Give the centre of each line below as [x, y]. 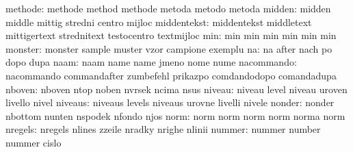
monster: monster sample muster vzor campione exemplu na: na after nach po [169, 48]
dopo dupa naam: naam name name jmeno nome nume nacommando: [151, 62]
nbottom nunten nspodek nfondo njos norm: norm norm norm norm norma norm [175, 115]
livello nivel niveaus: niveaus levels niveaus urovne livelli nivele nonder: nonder [170, 102]
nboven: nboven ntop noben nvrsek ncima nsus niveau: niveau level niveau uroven [176, 89]
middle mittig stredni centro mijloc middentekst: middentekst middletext [159, 22]
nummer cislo [34, 142]
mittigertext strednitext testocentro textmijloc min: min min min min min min [171, 35]
